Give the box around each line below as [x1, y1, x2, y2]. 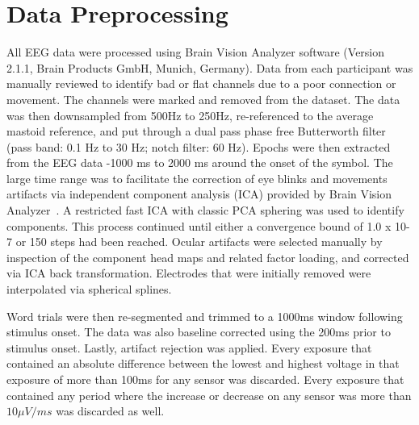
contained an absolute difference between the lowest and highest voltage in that [6, 355, 400, 372]
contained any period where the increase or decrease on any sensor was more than [6, 386, 412, 403]
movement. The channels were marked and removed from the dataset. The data [6, 90, 400, 107]
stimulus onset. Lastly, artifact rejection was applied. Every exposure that [6, 339, 372, 356]
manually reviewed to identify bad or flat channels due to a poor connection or [6, 75, 396, 92]
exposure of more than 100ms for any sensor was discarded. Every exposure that [6, 371, 404, 387]
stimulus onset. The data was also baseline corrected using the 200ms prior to [6, 323, 391, 340]
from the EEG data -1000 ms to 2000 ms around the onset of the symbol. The [6, 154, 393, 171]
